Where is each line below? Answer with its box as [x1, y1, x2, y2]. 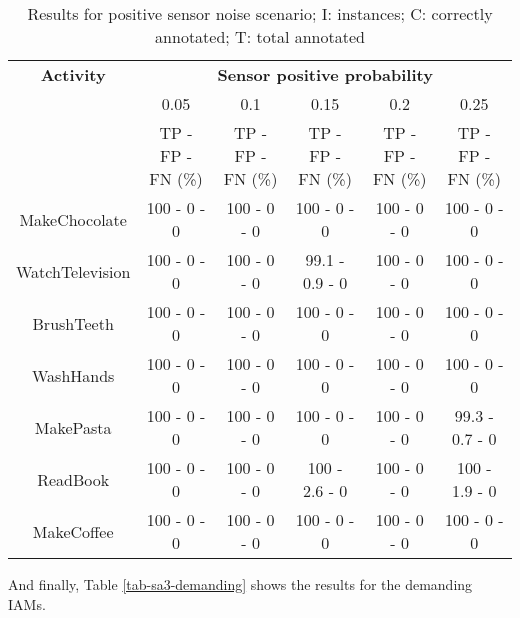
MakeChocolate [19, 207, 127, 231]
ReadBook [37, 467, 110, 491]
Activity [40, 63, 106, 86]
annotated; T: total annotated [155, 25, 365, 48]
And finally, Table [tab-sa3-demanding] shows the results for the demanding [8, 574, 473, 594]
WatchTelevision [16, 259, 131, 283]
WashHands [31, 363, 115, 387]
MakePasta [34, 415, 112, 439]
